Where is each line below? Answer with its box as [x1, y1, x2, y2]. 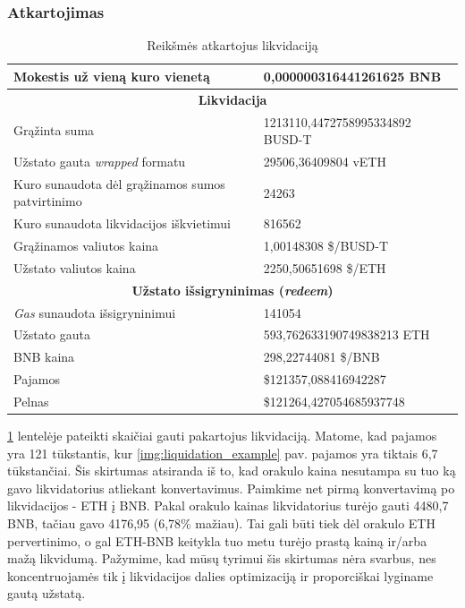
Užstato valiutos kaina [13, 258, 136, 277]
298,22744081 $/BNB [263, 347, 380, 366]
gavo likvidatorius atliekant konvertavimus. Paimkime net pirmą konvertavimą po [7, 478, 455, 497]
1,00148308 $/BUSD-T [263, 236, 389, 255]
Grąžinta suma [13, 121, 95, 140]
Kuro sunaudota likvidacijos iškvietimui [13, 214, 231, 233]
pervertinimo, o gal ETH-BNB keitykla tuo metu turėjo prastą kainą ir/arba [7, 531, 427, 550]
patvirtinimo [13, 192, 82, 210]
